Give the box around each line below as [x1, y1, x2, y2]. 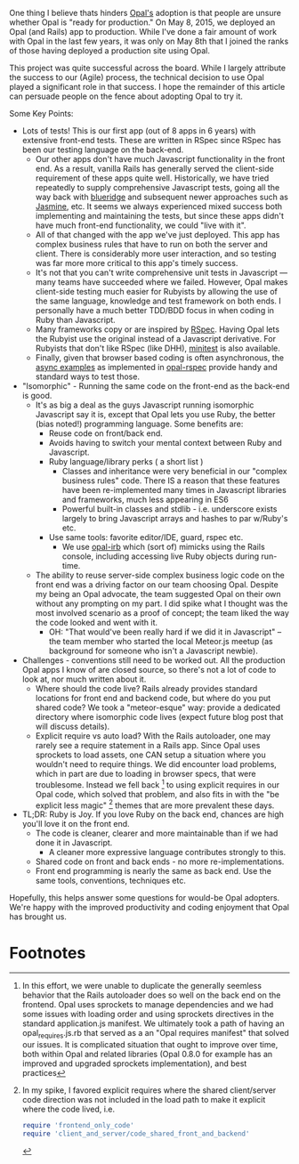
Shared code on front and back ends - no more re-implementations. [35, 856, 285, 867]
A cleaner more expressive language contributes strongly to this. [48, 847, 287, 858]
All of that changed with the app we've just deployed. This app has [35, 230, 280, 239]
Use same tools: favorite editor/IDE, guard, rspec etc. [48, 532, 244, 542]
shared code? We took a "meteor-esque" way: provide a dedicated [35, 702, 281, 713]
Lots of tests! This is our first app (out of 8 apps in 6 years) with [21, 125, 256, 136]
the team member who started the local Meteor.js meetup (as [48, 636, 273, 646]
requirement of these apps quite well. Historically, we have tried [35, 173, 270, 183]
